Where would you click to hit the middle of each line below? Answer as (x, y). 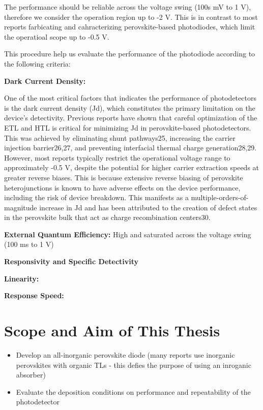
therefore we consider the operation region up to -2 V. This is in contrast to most (131, 17)
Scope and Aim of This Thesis (112, 330)
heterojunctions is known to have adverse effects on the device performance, (122, 187)
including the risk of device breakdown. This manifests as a (96, 197)
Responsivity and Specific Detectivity (71, 261)
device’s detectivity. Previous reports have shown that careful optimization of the (131, 118)
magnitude (21, 207)
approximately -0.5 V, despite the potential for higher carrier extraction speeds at (132, 167)
